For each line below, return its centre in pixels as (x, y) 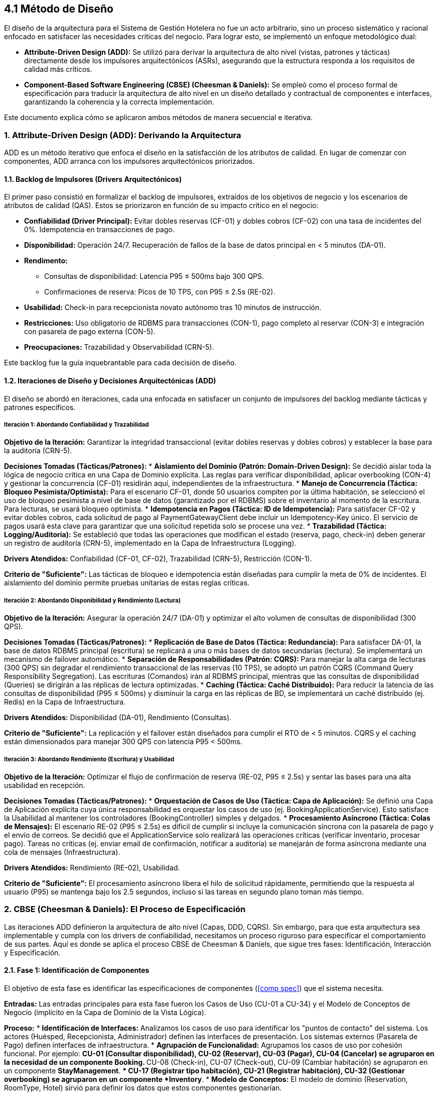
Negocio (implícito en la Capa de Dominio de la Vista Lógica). (105, 1012)
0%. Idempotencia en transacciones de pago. (99, 230)
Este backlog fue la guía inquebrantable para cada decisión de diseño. (120, 363)
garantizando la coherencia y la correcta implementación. (119, 102)
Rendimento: (46, 261)
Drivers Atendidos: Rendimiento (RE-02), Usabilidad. (92, 867)
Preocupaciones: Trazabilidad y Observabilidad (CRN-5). (119, 347)
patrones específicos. (40, 407)
